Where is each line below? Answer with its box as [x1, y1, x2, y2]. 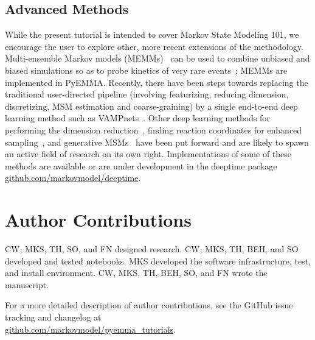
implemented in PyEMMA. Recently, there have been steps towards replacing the [5, 76, 308, 88]
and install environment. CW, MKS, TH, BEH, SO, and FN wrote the [5, 266, 268, 279]
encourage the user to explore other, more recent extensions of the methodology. [5, 40, 303, 52]
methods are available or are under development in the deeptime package [5, 159, 277, 172]
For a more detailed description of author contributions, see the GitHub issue [5, 299, 293, 311]
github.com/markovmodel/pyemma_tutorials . [5, 322, 176, 335]
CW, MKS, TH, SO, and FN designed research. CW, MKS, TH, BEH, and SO [5, 243, 299, 255]
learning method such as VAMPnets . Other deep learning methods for [5, 112, 270, 124]
